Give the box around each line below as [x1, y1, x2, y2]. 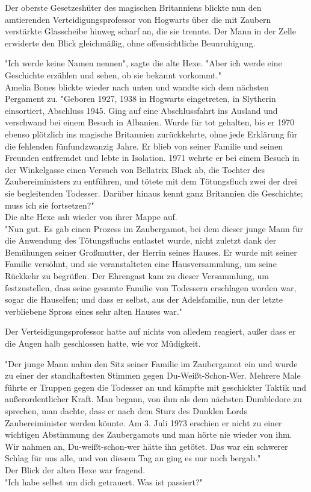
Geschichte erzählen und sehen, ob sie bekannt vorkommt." [5, 68, 221, 81]
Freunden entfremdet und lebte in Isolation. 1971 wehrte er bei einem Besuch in [5, 151, 300, 164]
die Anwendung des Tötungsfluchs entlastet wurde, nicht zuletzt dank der [5, 234, 277, 247]
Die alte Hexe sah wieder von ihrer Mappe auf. [5, 210, 177, 223]
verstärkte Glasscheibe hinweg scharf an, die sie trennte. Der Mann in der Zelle [5, 25, 296, 37]
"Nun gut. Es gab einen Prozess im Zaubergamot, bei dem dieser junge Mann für [5, 222, 304, 235]
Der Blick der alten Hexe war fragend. [5, 463, 146, 476]
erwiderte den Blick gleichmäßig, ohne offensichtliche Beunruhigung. [5, 36, 256, 49]
